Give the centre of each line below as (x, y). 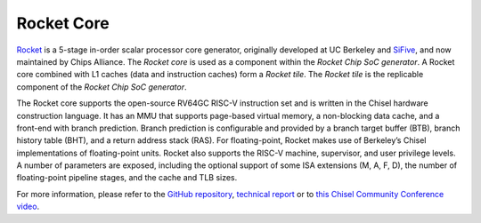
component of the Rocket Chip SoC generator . (102, 87)
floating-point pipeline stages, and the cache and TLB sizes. (127, 178)
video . (28, 207)
